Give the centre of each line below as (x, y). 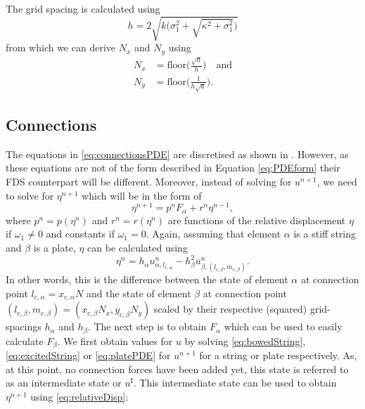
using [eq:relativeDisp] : (79, 396)
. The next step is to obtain (147, 326)
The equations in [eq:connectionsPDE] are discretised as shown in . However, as (177, 154)
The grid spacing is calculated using (83, 8)
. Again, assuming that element (213, 234)
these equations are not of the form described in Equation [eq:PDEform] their (173, 168)
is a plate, (55, 247)
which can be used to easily (283, 326)
